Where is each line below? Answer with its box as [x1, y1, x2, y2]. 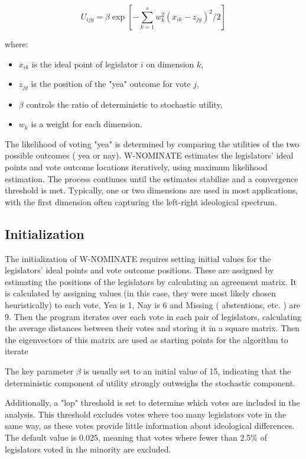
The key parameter [5, 364, 74, 377]
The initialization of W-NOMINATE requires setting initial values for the [5, 252, 271, 264]
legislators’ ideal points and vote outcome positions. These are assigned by [5, 264, 274, 276]
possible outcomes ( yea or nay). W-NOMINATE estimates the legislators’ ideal [5, 149, 294, 161]
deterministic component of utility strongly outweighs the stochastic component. [5, 376, 296, 389]
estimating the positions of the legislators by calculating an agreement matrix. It [5, 275, 297, 287]
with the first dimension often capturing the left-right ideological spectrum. [5, 195, 277, 208]
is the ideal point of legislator [31, 57, 138, 70]
